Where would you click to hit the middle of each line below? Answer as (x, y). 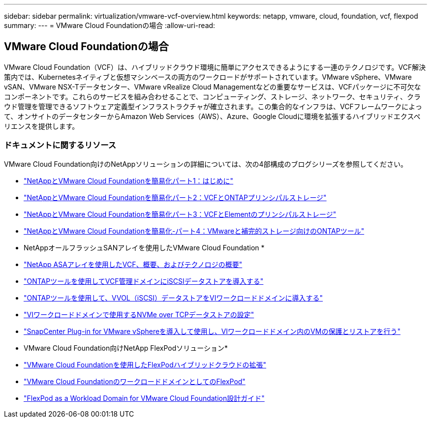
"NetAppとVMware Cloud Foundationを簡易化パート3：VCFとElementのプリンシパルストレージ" (180, 214)
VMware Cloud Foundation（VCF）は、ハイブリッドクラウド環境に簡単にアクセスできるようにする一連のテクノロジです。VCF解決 (215, 67)
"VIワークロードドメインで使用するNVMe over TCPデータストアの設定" (139, 314)
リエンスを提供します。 (42, 126)
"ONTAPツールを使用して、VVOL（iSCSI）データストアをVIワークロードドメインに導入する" (173, 298)
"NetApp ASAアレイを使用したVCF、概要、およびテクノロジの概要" (133, 264)
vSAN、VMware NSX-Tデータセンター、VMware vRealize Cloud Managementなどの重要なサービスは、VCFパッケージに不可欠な (213, 87)
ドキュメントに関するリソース (60, 145)
